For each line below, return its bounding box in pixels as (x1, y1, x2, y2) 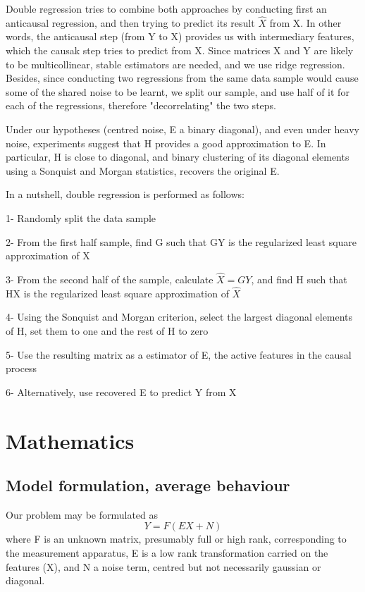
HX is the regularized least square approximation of (6, 285, 229, 300)
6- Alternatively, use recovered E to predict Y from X (6, 384, 237, 399)
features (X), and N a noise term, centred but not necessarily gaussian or (6, 559, 321, 574)
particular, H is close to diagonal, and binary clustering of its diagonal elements (6, 149, 349, 164)
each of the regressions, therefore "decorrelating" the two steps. (6, 98, 276, 113)
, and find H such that (251, 271, 347, 286)
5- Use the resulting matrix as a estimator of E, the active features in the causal (6, 347, 352, 362)
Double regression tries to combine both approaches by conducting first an (6, 1, 327, 16)
